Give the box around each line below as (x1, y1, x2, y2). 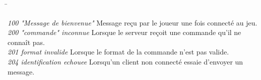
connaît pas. (8, 36, 45, 47)
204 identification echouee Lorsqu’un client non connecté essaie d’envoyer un (8, 56, 243, 66)
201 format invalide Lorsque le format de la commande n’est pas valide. (8, 46, 229, 57)
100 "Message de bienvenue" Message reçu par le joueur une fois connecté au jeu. (8, 17, 257, 27)
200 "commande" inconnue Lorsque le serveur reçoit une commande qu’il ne (8, 27, 241, 37)
